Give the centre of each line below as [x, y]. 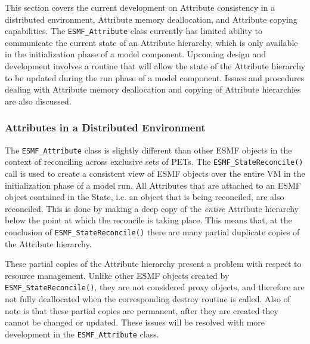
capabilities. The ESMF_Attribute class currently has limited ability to [134, 31]
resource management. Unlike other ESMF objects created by [117, 275]
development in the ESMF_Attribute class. [82, 334]
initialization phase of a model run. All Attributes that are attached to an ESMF [153, 185]
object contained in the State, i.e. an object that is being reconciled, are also [145, 197]
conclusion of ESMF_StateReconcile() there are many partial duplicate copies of [152, 231]
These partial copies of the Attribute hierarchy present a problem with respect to [153, 264]
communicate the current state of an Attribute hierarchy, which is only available [151, 42]
